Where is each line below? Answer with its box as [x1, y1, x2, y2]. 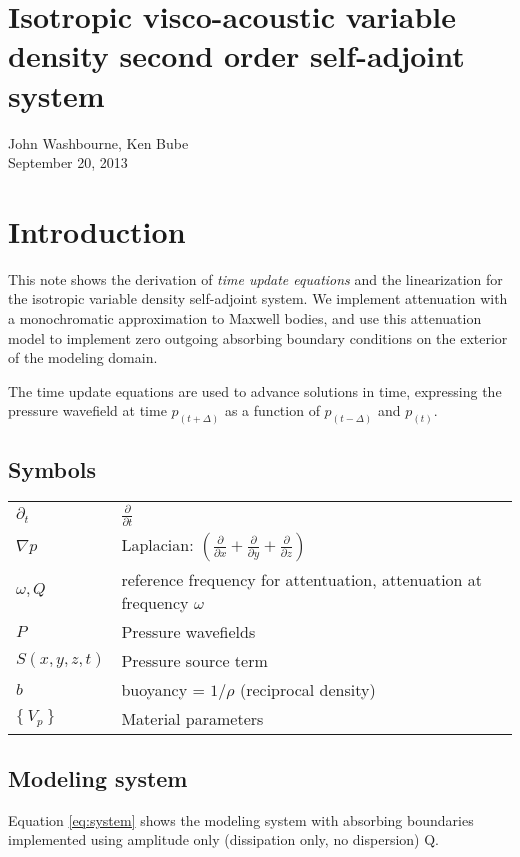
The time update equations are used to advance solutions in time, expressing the [8, 380, 502, 401]
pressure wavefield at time [8, 400, 167, 421]
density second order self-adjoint [8, 35, 465, 76]
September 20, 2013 [8, 152, 128, 173]
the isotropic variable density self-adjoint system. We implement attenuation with [8, 288, 508, 309]
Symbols [8, 453, 97, 484]
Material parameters [121, 706, 264, 730]
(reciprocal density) [239, 677, 376, 701]
